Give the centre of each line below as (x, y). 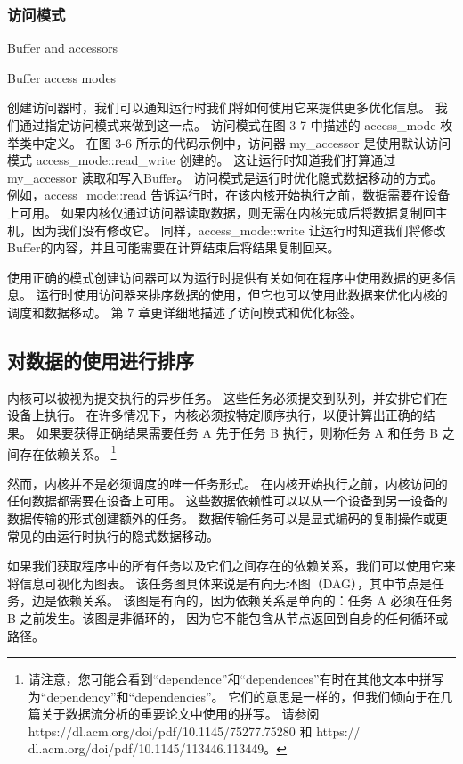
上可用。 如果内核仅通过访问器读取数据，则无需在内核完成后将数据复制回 (221, 212)
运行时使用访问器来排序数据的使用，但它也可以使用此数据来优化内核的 (242, 295)
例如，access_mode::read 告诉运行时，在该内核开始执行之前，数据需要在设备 (229, 195)
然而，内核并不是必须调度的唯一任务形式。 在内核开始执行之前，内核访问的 (227, 483)
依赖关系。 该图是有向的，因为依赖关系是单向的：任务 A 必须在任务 (255, 600)
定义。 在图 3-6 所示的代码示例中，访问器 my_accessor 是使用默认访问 (248, 142)
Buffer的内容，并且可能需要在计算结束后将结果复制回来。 (174, 247)
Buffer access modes (62, 77)
